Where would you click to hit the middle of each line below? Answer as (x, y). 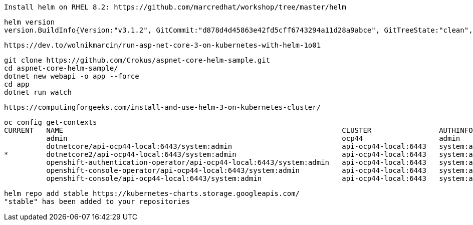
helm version (30, 22)
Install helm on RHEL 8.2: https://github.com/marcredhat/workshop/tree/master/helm (175, 7)
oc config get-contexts (51, 122)
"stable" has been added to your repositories (97, 201)
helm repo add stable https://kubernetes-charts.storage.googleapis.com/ (152, 193)
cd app (17, 84)
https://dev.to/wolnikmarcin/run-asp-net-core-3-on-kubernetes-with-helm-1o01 (163, 45)
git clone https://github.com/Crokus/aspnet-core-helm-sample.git (137, 60)
